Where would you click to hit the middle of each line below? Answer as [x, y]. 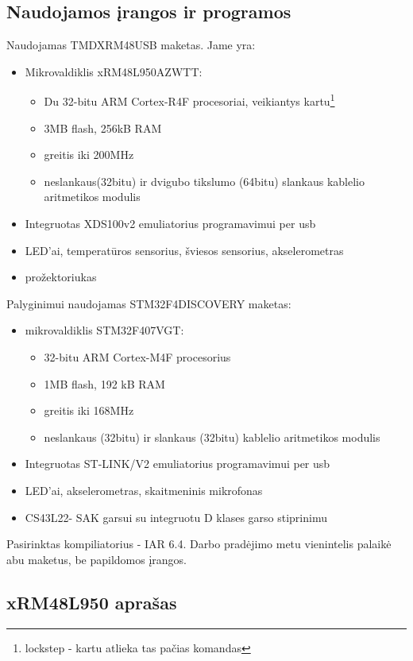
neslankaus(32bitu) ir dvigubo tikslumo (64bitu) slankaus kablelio [204, 181]
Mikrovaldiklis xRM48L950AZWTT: [114, 71]
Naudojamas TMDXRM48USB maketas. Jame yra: [131, 45]
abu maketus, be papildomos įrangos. [97, 559]
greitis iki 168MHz [89, 410]
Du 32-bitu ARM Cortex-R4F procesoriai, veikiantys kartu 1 [189, 100]
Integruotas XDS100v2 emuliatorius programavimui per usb [170, 224]
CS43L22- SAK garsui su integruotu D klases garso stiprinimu [176, 517]
